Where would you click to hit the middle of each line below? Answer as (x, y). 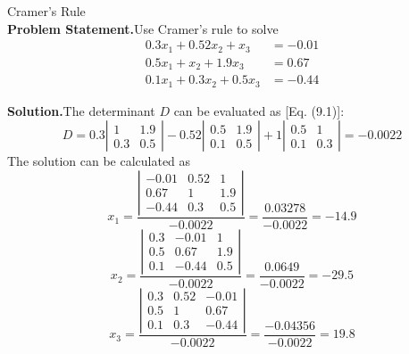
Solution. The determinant (81, 110)
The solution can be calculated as (99, 161)
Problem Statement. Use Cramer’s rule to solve (143, 28)
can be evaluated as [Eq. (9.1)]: (259, 110)
